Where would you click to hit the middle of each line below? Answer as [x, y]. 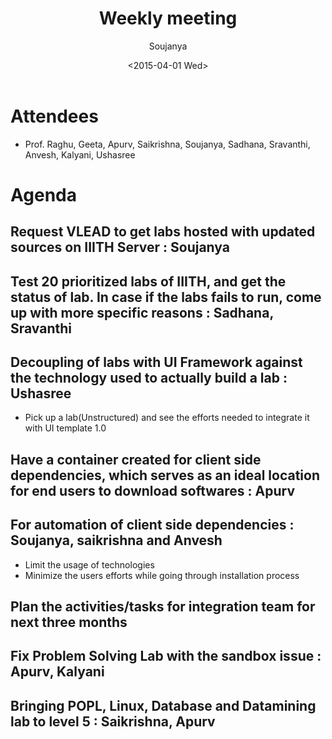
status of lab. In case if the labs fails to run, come [166, 297]
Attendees [54, 116]
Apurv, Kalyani [57, 672]
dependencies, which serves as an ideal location [165, 475]
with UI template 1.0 [65, 428]
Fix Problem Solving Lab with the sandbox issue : [166, 656]
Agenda [43, 194]
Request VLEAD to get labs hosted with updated [163, 232]
